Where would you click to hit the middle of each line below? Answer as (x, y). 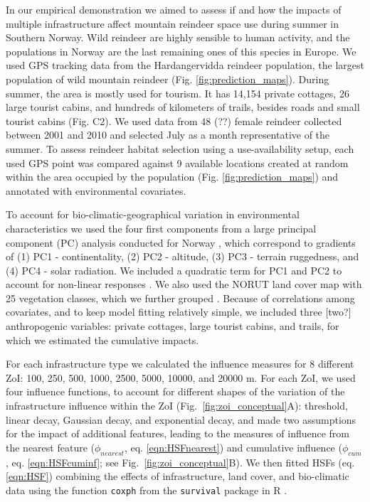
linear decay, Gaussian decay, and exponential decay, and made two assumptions (181, 419)
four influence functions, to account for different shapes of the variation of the (175, 391)
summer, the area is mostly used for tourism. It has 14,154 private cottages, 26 (178, 93)
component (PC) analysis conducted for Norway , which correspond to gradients (181, 242)
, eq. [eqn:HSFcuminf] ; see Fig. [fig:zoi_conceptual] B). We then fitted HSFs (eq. (180, 462)
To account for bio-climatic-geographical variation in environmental (153, 214)
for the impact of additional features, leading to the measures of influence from (178, 433)
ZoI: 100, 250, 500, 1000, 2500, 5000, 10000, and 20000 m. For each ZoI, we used (181, 377)
